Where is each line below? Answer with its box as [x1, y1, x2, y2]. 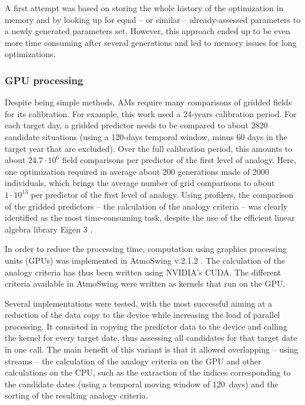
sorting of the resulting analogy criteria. [5, 389, 148, 401]
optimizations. [5, 48, 56, 60]
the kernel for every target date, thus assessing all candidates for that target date [5, 331, 297, 344]
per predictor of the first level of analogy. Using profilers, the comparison [31, 188, 294, 200]
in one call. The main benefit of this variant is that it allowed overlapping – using [5, 343, 299, 356]
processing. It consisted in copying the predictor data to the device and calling [5, 320, 287, 332]
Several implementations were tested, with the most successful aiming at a [5, 297, 273, 309]
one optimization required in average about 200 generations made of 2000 [5, 165, 269, 177]
